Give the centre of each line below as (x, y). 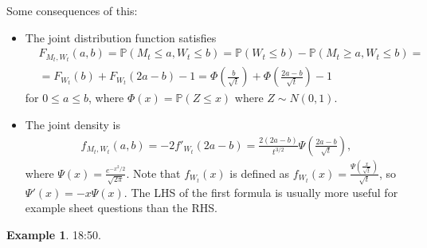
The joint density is (72, 124)
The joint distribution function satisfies (121, 37)
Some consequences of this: (72, 10)
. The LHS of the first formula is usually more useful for (261, 192)
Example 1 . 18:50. (54, 234)
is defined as (260, 173)
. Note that (153, 173)
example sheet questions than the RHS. (121, 208)
